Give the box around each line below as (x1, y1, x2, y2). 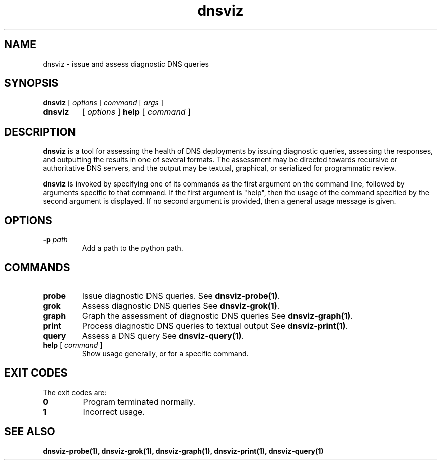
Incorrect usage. (83, 406, 145, 417)
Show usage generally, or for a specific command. (82, 349, 249, 358)
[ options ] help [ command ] (82, 107, 191, 117)
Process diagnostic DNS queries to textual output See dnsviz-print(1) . (82, 320, 348, 331)
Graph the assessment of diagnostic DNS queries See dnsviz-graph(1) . (82, 310, 353, 321)
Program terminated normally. (83, 396, 196, 407)
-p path (43, 235, 68, 244)
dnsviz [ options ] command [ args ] (43, 98, 164, 107)
